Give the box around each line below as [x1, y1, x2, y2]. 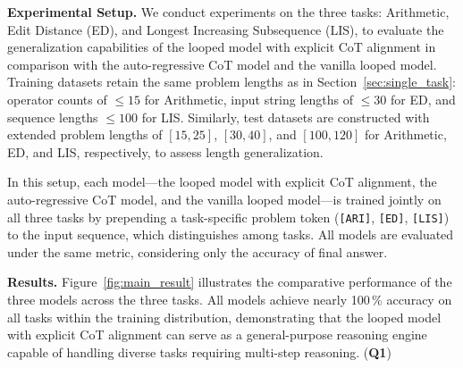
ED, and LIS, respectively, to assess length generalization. [7, 142, 324, 161]
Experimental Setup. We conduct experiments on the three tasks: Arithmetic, [7, 3, 450, 21]
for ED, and [391, 89, 456, 108]
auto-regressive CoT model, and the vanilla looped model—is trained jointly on [7, 189, 442, 208]
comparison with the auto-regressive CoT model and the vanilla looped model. [7, 54, 437, 73]
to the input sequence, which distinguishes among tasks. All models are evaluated [7, 225, 454, 244]
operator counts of [7, 89, 107, 108]
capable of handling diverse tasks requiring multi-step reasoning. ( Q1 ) [7, 342, 391, 361]
